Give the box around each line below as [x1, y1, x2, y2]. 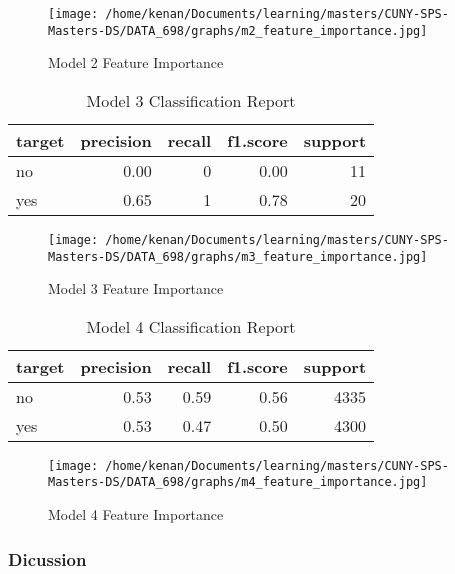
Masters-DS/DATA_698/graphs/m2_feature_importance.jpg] [48, 23, 428, 38]
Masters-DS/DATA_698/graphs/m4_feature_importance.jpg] [48, 475, 428, 490]
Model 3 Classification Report [86, 88, 296, 112]
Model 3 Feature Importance [48, 278, 224, 299]
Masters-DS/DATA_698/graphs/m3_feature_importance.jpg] [48, 249, 428, 264]
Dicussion [8, 546, 87, 571]
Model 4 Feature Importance [48, 504, 224, 525]
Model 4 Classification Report [86, 314, 296, 338]
